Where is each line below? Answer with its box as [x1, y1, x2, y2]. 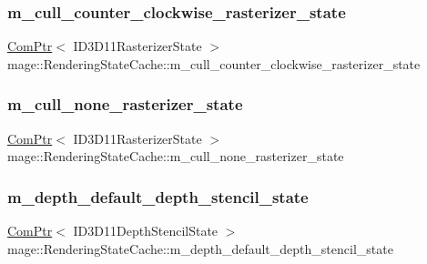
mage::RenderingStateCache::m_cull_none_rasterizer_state [7, 147, 344, 166]
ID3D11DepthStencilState [73, 221, 219, 240]
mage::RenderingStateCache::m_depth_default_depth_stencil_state [7, 239, 393, 258]
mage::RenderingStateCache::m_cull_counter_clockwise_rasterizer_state [7, 54, 421, 73]
